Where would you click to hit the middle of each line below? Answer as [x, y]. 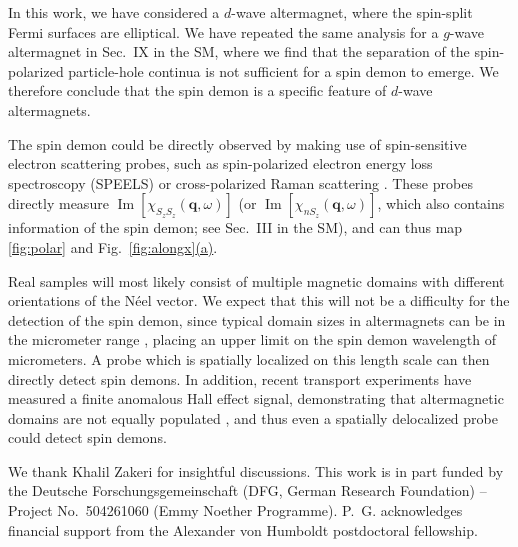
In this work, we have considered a [114, 12]
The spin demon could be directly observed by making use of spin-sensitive [237, 143]
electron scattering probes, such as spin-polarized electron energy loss [220, 163]
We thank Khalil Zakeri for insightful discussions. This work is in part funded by [256, 470]
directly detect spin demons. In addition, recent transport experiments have [240, 378]
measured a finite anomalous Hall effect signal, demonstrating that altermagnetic [256, 398]
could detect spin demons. [87, 437]
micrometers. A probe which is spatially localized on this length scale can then [249, 358]
